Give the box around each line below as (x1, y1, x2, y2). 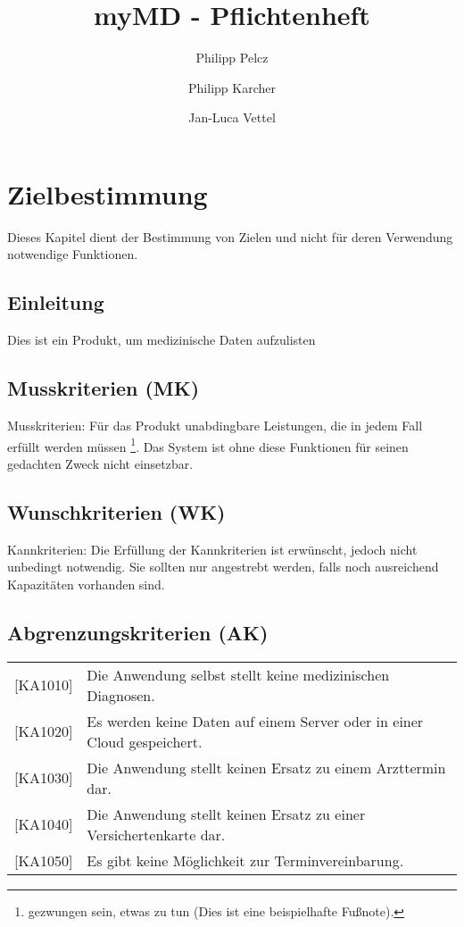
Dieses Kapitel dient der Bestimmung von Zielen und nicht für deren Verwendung (7, 227, 453, 246)
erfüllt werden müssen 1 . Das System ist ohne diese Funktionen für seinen (7, 434, 409, 455)
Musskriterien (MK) (7, 374, 200, 402)
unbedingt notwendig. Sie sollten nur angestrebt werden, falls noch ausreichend (7, 557, 439, 576)
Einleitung (7, 288, 104, 316)
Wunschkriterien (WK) (7, 497, 226, 525)
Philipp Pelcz (195, 48, 269, 67)
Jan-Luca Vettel (188, 108, 276, 127)
